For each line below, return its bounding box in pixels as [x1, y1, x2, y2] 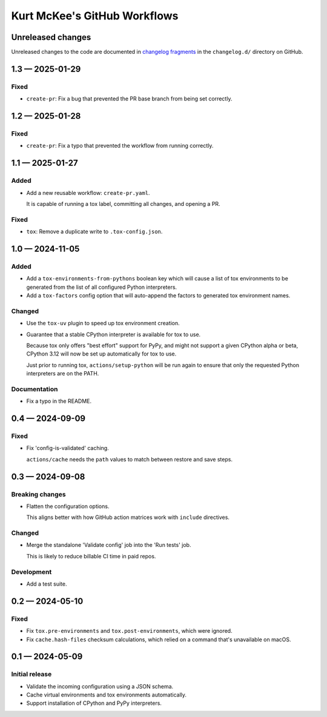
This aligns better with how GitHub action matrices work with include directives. [26, 514, 230, 521]
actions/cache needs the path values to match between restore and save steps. [26, 455, 233, 463]
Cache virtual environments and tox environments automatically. [26, 691, 187, 699]
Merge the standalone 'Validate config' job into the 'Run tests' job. [26, 541, 191, 549]
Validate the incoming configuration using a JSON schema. [26, 682, 174, 690]
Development [11, 567, 52, 576]
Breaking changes [11, 490, 66, 498]
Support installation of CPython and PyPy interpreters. [26, 699, 162, 707]
